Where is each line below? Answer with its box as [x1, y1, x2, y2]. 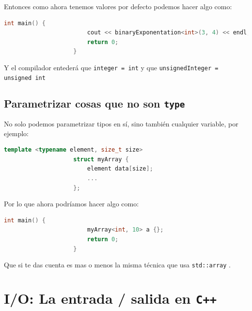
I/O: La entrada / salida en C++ [4, 288, 217, 308]
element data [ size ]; [87, 165, 153, 172]
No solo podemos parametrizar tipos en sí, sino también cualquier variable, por [4, 119, 238, 129]
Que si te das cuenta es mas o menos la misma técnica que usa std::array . [4, 260, 231, 270]
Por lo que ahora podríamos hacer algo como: [4, 199, 139, 209]
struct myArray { [73, 155, 129, 163]
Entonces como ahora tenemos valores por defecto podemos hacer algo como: [4, 1, 232, 11]
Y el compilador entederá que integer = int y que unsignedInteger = [4, 62, 219, 72]
